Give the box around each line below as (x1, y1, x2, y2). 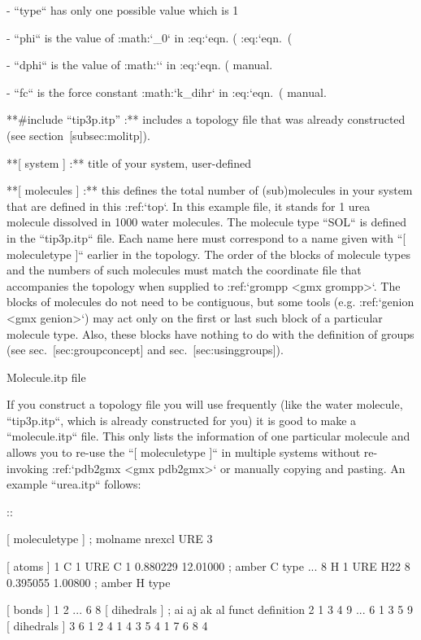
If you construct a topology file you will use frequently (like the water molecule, (7, 396, 403, 413)
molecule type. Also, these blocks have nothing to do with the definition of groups (7, 325, 414, 342)
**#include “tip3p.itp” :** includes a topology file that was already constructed (7, 111, 406, 128)
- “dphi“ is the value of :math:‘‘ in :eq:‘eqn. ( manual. (7, 56, 273, 73)
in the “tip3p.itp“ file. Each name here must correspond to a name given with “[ (7, 229, 406, 246)
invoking (7, 459, 49, 476)
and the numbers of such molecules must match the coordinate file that (7, 261, 362, 278)
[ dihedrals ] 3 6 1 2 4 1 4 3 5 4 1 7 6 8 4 (7, 616, 208, 633)
